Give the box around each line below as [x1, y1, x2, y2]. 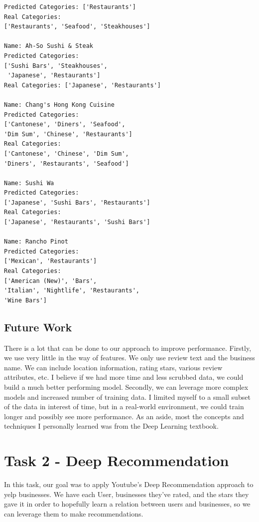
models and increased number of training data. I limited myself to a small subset [4, 391, 251, 402]
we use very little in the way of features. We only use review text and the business [4, 352, 255, 363]
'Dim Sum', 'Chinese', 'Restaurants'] [4, 130, 132, 138]
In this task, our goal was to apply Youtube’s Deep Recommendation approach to [4, 479, 254, 490]
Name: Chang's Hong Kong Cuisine [4, 101, 115, 108]
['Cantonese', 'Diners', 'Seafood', [4, 121, 126, 128]
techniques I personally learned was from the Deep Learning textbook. [4, 421, 219, 431]
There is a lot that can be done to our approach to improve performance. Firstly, [4, 342, 252, 353]
